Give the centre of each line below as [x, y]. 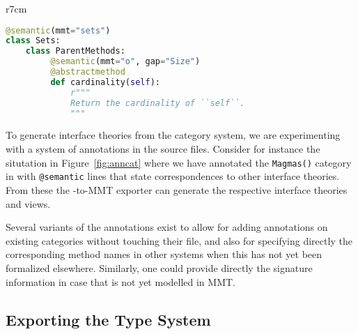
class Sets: [33, 41]
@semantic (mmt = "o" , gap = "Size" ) [125, 62]
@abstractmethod [88, 72]
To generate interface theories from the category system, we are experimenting [173, 135]
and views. [28, 203]
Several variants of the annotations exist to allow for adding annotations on [167, 227]
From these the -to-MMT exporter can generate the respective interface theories [177, 189]
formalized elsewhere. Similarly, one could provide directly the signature [159, 267]
